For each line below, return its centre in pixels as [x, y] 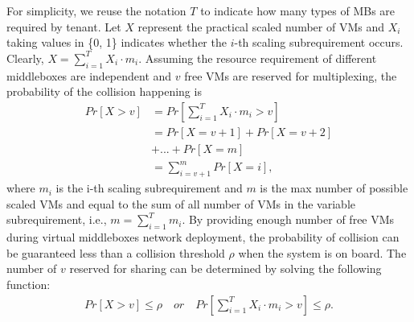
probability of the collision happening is [104, 91]
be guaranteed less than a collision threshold [116, 252]
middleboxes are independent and [89, 75]
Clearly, [25, 58]
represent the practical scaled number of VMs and [261, 26]
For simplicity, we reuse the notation [96, 10]
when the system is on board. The [322, 252]
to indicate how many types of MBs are [298, 10]
